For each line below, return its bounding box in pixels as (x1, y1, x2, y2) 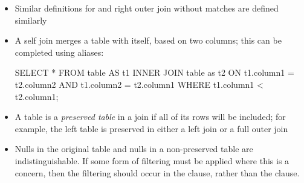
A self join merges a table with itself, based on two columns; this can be (15, 34, 282, 47)
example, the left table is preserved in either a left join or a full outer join (15, 122, 288, 135)
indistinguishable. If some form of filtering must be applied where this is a (15, 154, 289, 167)
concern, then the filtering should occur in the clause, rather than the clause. (15, 166, 300, 179)
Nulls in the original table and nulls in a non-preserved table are (15, 142, 253, 155)
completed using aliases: (15, 45, 104, 58)
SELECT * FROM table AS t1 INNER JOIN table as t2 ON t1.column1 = (15, 66, 294, 79)
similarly (15, 13, 47, 26)
